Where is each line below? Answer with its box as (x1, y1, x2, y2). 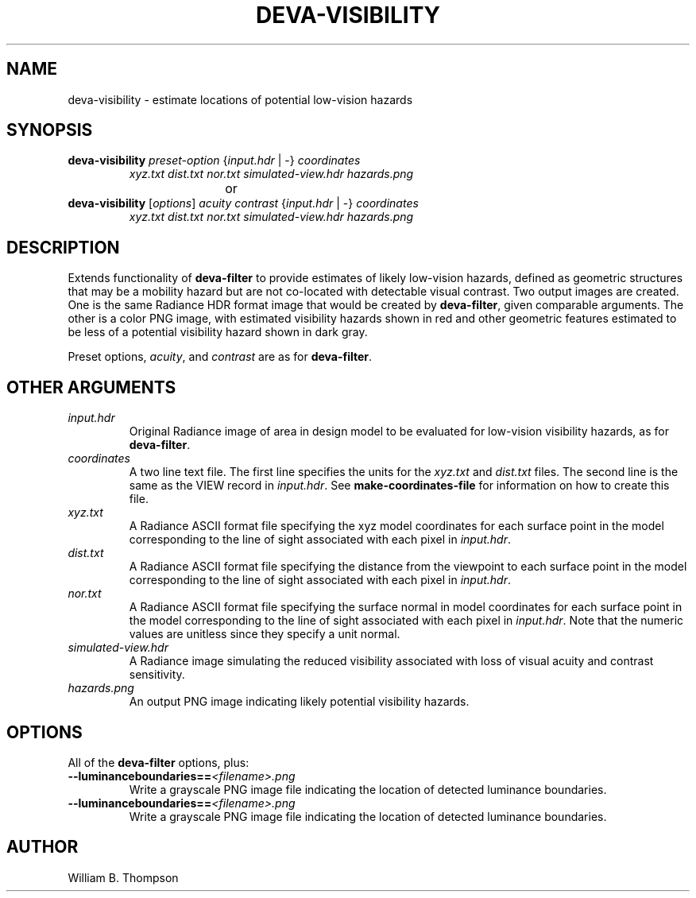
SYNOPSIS (6, 120, 93, 141)
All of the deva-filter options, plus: (68, 755, 249, 769)
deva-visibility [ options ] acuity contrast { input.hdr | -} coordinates (68, 196, 419, 211)
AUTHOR (6, 837, 79, 857)
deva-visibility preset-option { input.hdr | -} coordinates (68, 153, 361, 168)
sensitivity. (129, 668, 185, 682)
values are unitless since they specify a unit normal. (129, 627, 400, 641)
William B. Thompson (68, 870, 179, 884)
